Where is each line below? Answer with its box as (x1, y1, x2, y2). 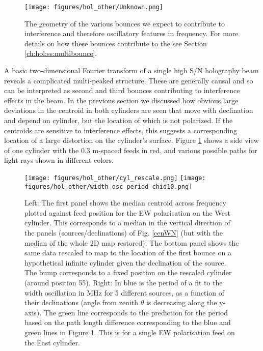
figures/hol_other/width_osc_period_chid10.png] (24, 183, 193, 190)
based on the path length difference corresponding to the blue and (24, 317, 231, 328)
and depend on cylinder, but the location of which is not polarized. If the (4, 115, 233, 125)
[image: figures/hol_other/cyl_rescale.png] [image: (24, 174, 206, 182)
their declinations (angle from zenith (24, 297, 139, 308)
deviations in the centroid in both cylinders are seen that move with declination (4, 105, 253, 115)
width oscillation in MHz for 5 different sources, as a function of (24, 287, 225, 298)
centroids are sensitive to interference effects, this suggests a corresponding (4, 125, 238, 135)
